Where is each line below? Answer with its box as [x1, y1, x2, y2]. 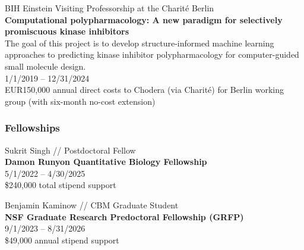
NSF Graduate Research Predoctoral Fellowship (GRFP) [5, 210, 244, 223]
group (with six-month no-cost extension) [5, 95, 156, 107]
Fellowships [5, 120, 60, 135]
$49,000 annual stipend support [5, 233, 119, 246]
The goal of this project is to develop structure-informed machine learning [5, 36, 274, 49]
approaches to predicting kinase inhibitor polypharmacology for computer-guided [5, 48, 299, 61]
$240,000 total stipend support [5, 179, 116, 191]
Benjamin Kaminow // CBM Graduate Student [5, 198, 179, 211]
